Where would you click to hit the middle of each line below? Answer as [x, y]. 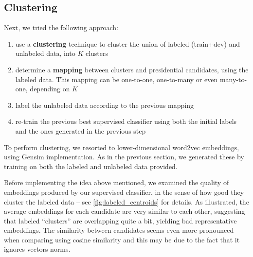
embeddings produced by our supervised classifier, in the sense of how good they [124, 192]
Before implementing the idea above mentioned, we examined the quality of [117, 182]
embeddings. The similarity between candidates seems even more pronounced [119, 230]
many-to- [233, 79]
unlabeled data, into [45, 53]
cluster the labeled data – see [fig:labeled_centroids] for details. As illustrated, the [126, 201]
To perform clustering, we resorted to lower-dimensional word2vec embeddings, [122, 147]
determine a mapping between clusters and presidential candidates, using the [132, 69]
